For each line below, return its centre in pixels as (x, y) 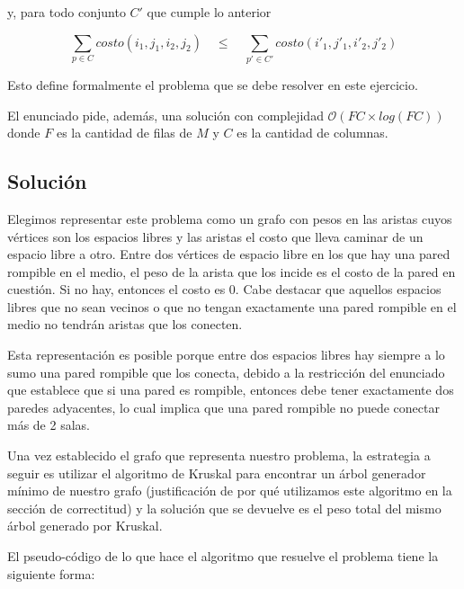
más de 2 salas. (49, 425)
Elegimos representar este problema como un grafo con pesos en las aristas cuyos (230, 218)
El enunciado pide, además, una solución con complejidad (165, 115)
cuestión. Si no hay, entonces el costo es (116, 289)
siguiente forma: (51, 573)
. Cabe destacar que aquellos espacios (338, 289)
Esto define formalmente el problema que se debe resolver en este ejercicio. (213, 84)
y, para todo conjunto (67, 12)
